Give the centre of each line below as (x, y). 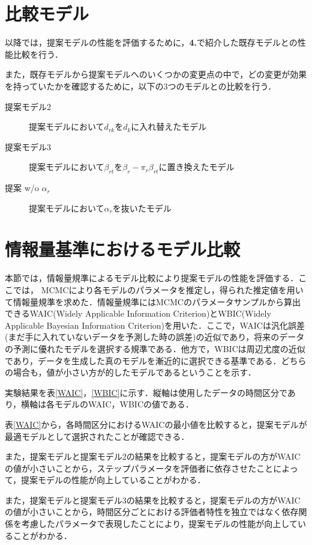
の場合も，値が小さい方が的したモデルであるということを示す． (130, 372)
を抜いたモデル (142, 208)
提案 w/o (22, 188)
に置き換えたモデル (196, 167)
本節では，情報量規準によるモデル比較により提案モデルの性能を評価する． (152, 278)
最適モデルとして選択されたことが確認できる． (97, 436)
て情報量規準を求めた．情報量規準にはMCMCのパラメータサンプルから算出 (153, 301)
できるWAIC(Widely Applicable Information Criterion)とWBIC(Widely (138, 313)
